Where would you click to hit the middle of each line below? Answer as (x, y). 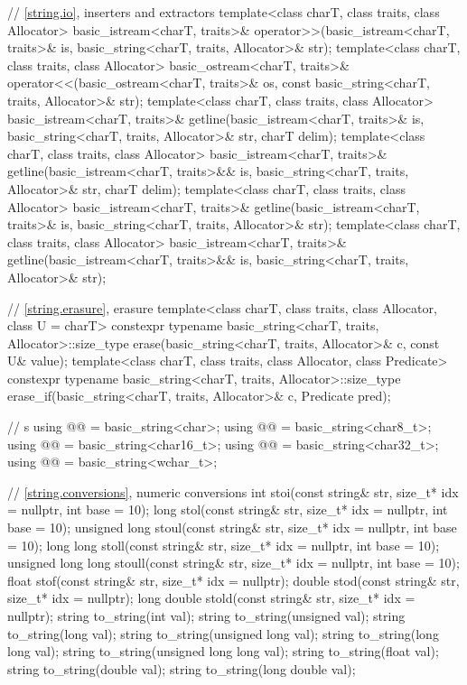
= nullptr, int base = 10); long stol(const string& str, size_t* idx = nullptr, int (228, 509)
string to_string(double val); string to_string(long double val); (182, 668)
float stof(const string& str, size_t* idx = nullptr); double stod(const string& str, (233, 580)
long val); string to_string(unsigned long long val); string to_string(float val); (223, 651)
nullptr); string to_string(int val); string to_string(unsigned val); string (206, 616)
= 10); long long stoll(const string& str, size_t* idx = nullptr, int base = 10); (224, 545)
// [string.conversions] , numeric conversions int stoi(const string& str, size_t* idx (233, 491)
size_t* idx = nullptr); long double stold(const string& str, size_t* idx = (211, 598)
